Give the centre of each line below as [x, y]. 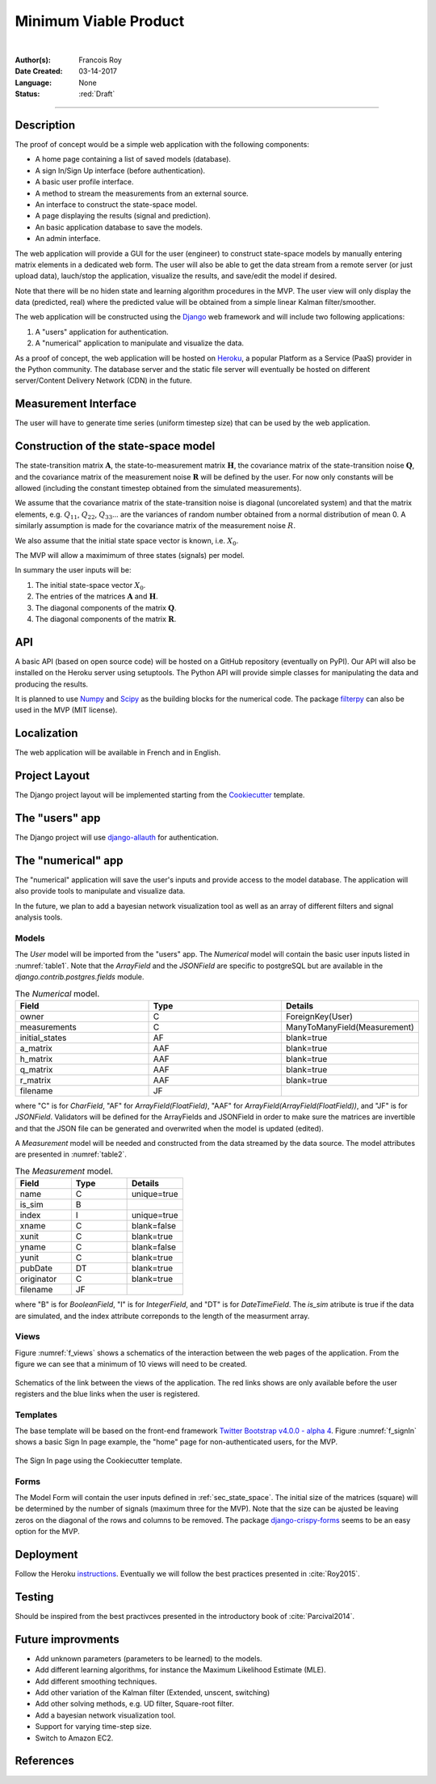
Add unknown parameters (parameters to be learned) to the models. [149, 1659]
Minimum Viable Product [100, 21]
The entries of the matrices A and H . [96, 596]
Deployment [46, 1554]
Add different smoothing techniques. [96, 1681]
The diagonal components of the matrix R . [106, 619]
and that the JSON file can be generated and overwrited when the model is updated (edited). [169, 1128]
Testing [34, 1597]
